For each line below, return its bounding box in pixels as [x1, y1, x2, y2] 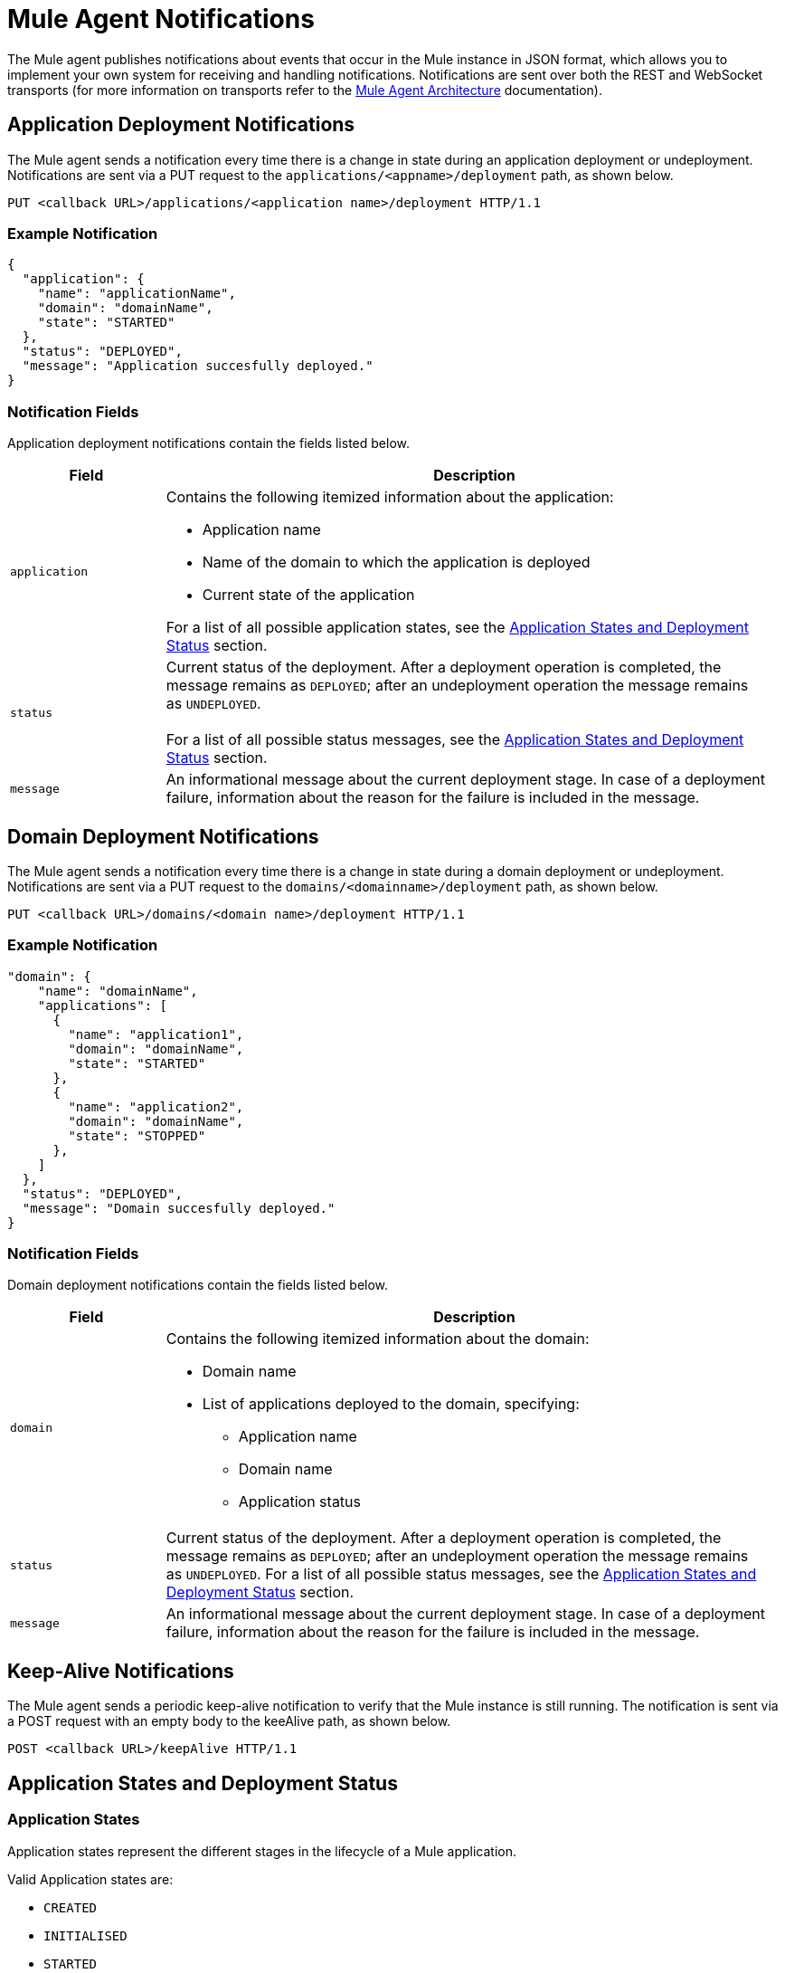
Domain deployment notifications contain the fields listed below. [7, 1277, 389, 1293]
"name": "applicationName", [37, 286, 236, 301]
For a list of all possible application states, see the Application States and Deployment [166, 618, 749, 637]
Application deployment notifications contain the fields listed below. [7, 435, 410, 452]
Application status [238, 1492, 361, 1511]
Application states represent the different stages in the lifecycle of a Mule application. [7, 1843, 517, 1859]
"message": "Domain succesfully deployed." [22, 1200, 336, 1215]
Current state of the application [202, 586, 415, 605]
